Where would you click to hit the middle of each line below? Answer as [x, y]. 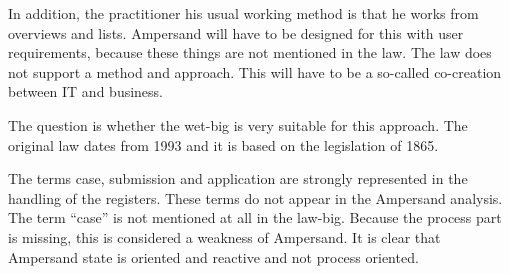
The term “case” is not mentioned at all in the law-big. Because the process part [255, 217]
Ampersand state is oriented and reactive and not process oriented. [213, 256]
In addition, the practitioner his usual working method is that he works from [243, 13]
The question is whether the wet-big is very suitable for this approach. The [238, 124]
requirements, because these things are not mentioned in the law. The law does [250, 52]
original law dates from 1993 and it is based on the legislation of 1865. [223, 144]
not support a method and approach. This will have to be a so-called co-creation [255, 71]
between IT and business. [85, 91]
